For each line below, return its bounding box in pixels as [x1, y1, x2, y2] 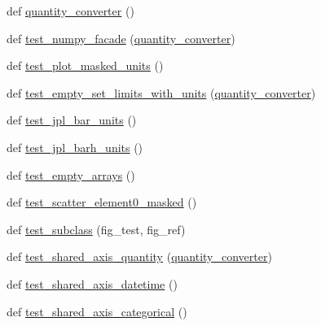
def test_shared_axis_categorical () [7, 302, 187, 319]
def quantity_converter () [7, 2, 134, 19]
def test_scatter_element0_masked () [7, 193, 197, 211]
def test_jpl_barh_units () [7, 138, 143, 155]
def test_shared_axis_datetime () [7, 275, 178, 292]
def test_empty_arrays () [7, 166, 135, 183]
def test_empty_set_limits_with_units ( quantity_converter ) [7, 84, 316, 101]
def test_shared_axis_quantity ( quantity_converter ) [7, 248, 272, 265]
